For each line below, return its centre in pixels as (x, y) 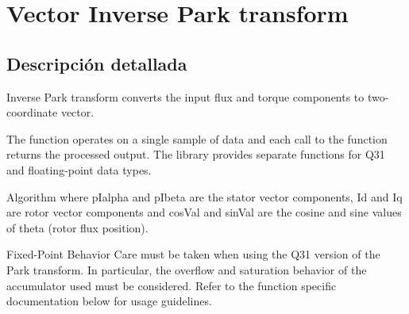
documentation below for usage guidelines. (109, 301)
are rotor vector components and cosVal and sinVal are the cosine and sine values (204, 212)
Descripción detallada (97, 63)
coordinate (32, 112)
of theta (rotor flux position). (77, 227)
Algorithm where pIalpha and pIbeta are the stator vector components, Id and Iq (204, 196)
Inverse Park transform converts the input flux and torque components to (185, 96)
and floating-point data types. (79, 169)
